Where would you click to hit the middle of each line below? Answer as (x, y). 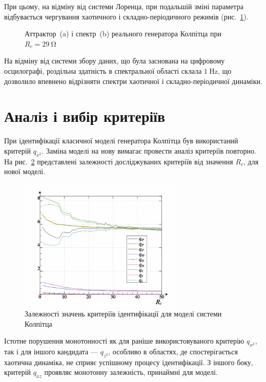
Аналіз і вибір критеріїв (85, 116)
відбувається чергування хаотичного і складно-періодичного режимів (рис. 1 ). (126, 16)
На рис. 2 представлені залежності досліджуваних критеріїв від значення (119, 161)
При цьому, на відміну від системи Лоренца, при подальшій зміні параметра (124, 6)
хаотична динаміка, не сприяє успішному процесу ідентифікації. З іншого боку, (129, 362)
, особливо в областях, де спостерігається (173, 352)
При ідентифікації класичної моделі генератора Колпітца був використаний (121, 141)
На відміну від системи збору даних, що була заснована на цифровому (115, 61)
